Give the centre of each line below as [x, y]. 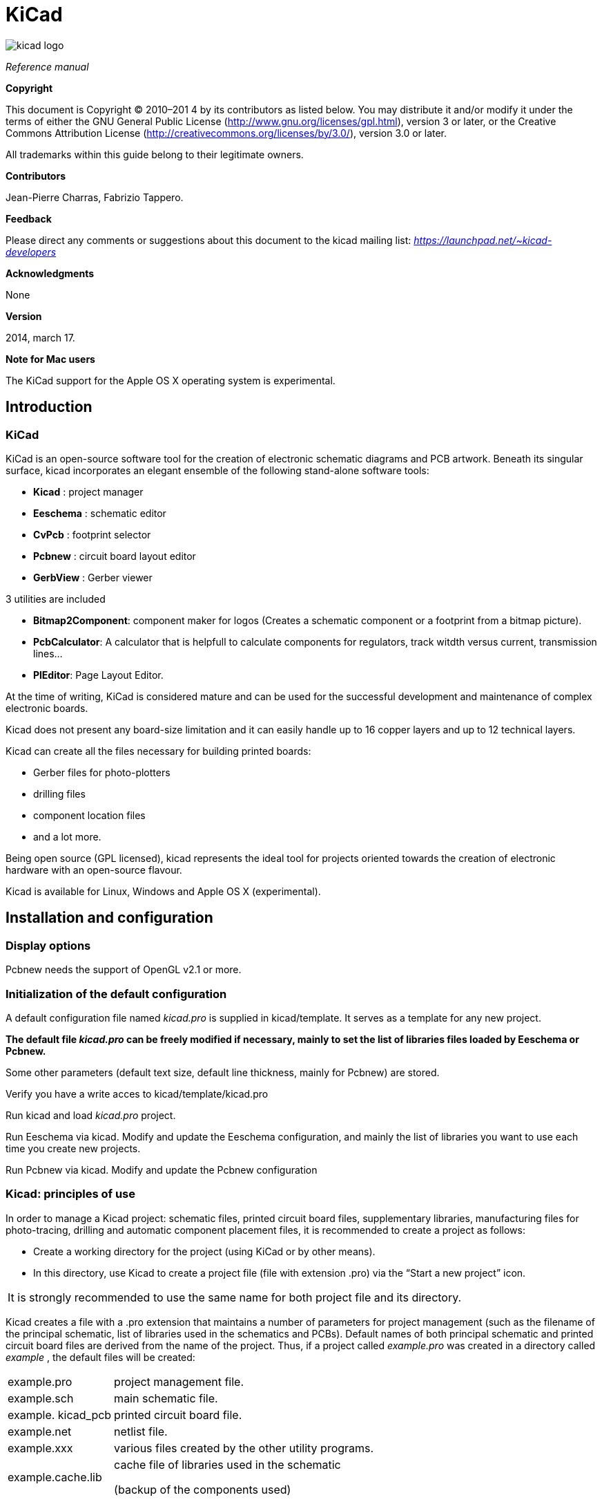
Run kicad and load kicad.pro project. [91, 1115]
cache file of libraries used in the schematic [227, 1464]
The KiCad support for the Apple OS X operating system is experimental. [171, 380]
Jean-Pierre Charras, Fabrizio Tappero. [95, 197]
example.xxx [40, 1448]
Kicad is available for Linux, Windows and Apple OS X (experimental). [163, 891]
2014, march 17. [40, 337]
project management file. [179, 1381]
